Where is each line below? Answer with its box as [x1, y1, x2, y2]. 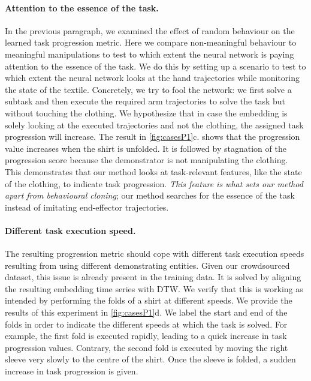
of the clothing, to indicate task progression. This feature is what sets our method [5, 177, 303, 190]
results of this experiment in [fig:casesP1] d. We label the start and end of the [5, 306, 288, 319]
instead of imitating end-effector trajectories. [5, 200, 169, 213]
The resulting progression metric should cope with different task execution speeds [5, 247, 304, 260]
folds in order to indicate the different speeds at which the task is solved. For [5, 317, 288, 330]
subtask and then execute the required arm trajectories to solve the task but [5, 95, 286, 107]
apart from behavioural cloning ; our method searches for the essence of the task [5, 189, 295, 202]
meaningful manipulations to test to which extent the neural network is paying [5, 47, 294, 60]
